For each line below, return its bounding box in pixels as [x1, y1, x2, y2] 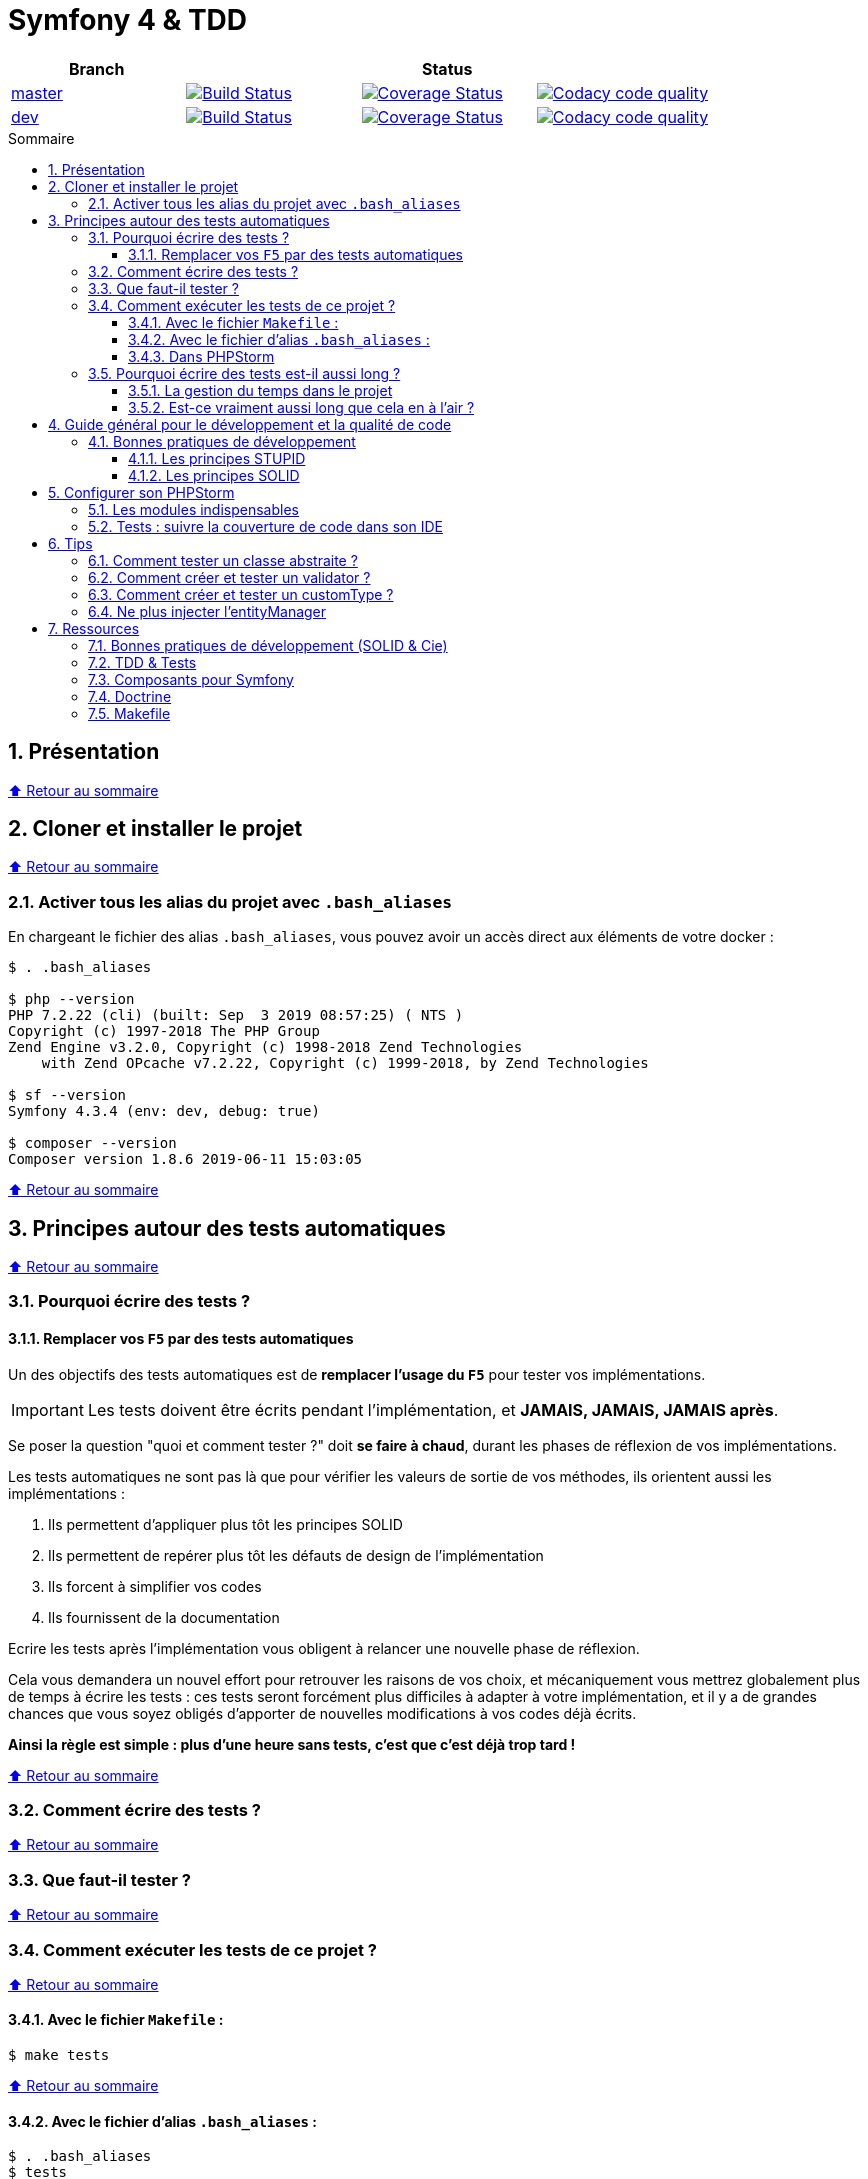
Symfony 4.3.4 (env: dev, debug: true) [8, 1103, 320, 1120]
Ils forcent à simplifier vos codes [48, 1577, 262, 1595]
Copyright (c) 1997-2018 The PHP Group [8, 1023, 320, 1040]
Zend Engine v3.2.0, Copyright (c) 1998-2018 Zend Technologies [8, 1039, 523, 1056]
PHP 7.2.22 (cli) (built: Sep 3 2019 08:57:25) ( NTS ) [8, 1007, 464, 1024]
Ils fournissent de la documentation [48, 1608, 280, 1626]
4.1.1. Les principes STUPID [128, 449, 306, 467]
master [11, 82, 63, 103]
